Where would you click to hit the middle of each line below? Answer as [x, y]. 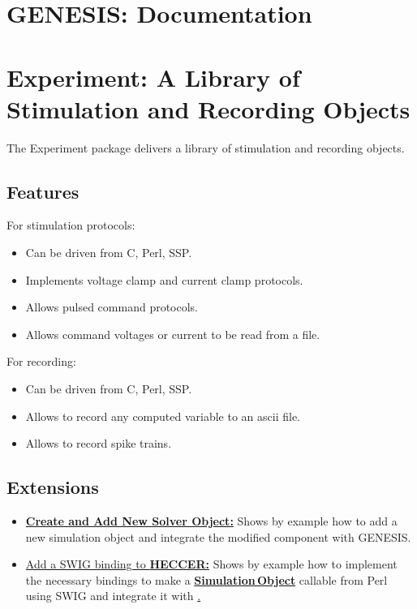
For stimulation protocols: [71, 225]
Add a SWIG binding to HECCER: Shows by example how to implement [211, 564]
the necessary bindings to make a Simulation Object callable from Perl [206, 579]
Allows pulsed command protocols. [112, 307]
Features [43, 191]
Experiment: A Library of [153, 77]
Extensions [53, 487]
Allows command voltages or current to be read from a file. [173, 334]
